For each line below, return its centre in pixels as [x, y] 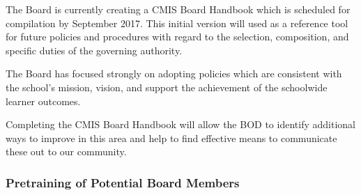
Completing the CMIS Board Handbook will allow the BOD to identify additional [180, 124]
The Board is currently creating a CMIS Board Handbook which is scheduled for [178, 9]
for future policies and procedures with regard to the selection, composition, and [177, 37]
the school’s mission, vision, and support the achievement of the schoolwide [167, 87]
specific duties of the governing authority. [94, 50]
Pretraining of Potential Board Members [123, 182]
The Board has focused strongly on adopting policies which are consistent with [174, 73]
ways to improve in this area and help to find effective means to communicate [171, 138]
